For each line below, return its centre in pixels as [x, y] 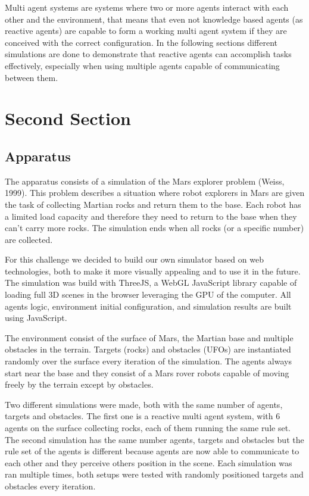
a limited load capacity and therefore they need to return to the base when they [151, 216]
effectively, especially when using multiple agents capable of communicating [142, 65]
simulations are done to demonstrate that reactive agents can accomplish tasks [148, 54]
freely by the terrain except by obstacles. [79, 384]
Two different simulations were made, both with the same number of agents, [144, 404]
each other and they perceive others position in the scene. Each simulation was [149, 462]
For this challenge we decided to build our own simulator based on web [134, 259]
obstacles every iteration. [50, 486]
